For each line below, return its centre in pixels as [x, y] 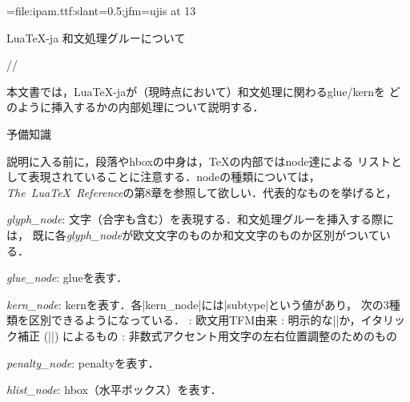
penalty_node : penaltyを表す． [83, 362]
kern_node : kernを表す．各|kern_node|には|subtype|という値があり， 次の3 [198, 304]
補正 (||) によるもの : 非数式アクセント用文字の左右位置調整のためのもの [207, 335]
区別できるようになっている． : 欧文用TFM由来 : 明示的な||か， [195, 320]
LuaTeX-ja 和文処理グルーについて [96, 37]
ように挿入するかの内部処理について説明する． [141, 107]
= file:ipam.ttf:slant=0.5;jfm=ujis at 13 [101, 10]
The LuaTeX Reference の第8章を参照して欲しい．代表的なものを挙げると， [202, 192]
